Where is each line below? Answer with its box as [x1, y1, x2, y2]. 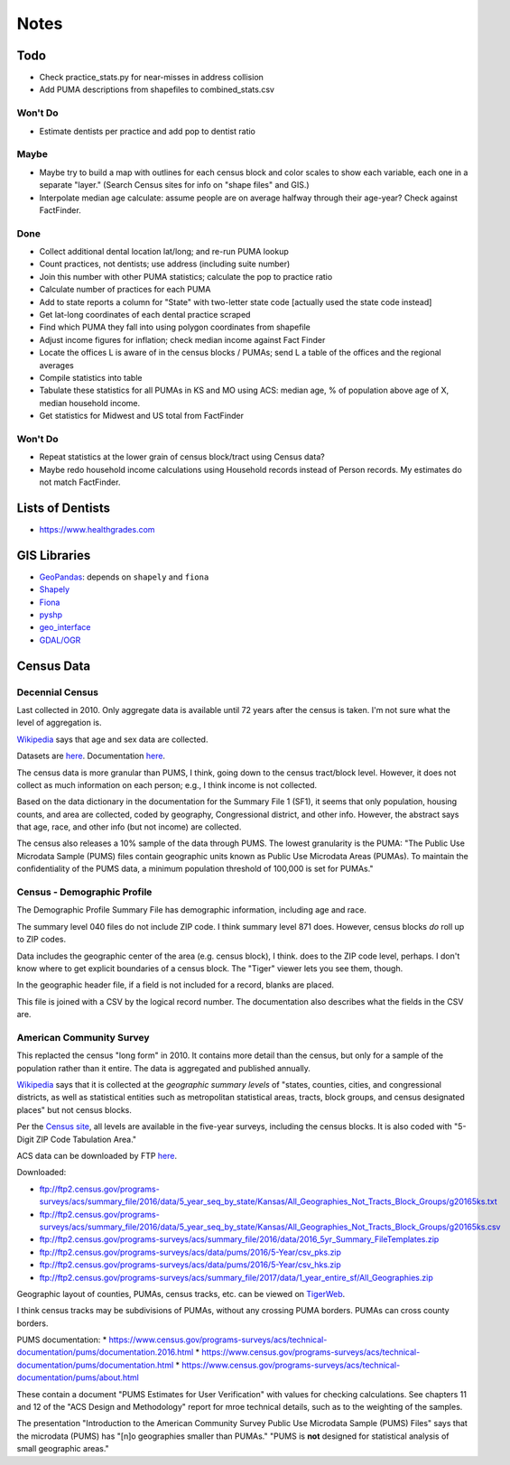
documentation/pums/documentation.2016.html [16, 1347, 194, 1358]
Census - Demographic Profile [16, 885, 153, 898]
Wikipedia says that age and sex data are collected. [16, 734, 209, 745]
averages [39, 359, 74, 370]
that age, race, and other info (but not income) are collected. [16, 821, 242, 832]
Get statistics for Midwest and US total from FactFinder [39, 411, 244, 422]
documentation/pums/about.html [16, 1372, 139, 1383]
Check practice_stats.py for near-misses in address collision [39, 72, 264, 83]
